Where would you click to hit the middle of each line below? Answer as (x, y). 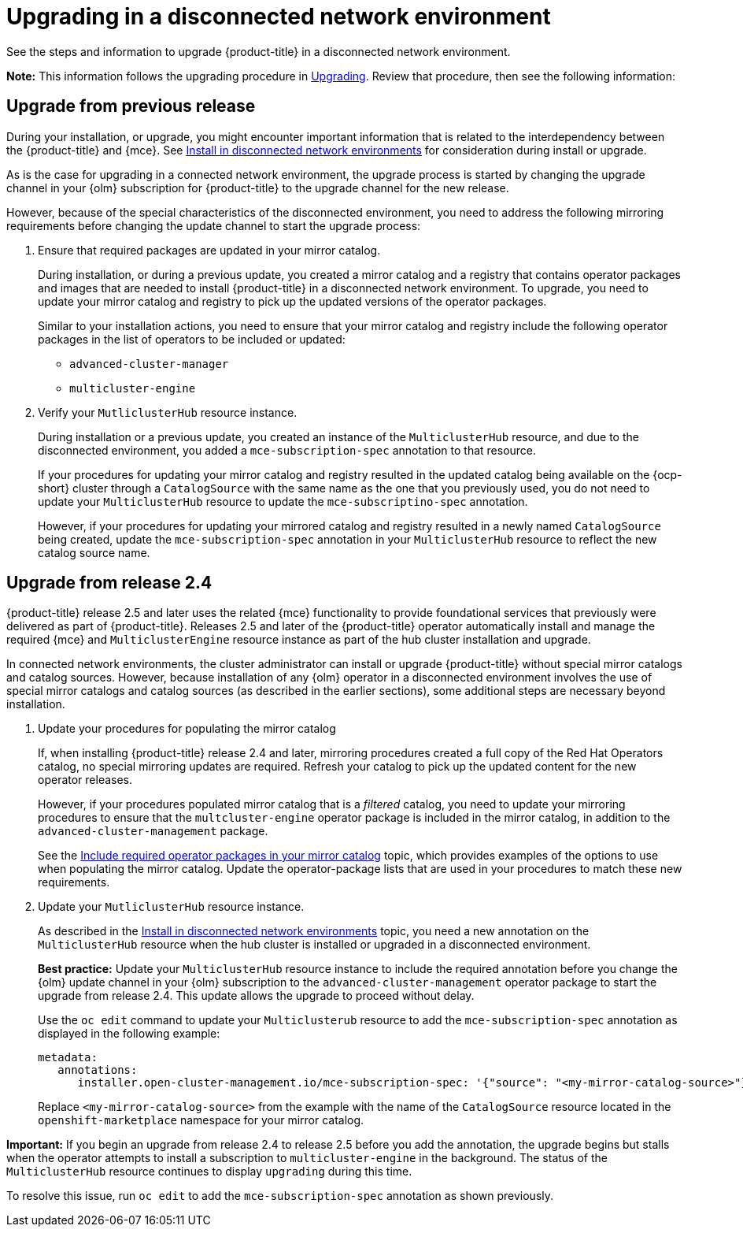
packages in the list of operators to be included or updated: (192, 339)
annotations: (98, 1070)
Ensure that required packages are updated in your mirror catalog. (209, 250)
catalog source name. (94, 552)
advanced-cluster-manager (149, 364)
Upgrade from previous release (131, 106)
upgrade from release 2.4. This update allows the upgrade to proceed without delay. (256, 996)
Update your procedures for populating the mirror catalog (187, 729)
